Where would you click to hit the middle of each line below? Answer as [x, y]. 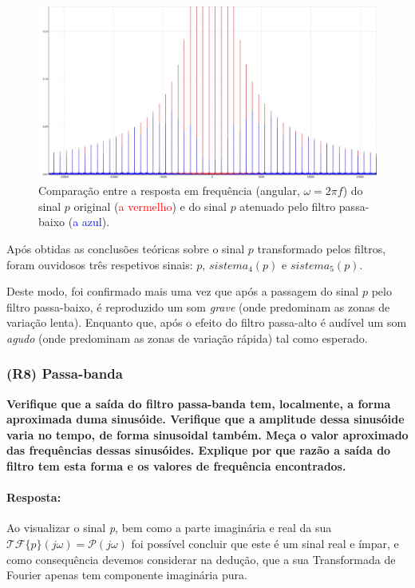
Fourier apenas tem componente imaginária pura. [127, 575]
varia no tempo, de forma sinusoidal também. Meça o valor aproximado [207, 434]
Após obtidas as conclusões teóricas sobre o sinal [126, 248]
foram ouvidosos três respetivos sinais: [100, 264]
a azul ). [91, 222]
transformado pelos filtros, [322, 248]
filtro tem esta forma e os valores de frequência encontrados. [176, 466]
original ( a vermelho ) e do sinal [150, 206]
